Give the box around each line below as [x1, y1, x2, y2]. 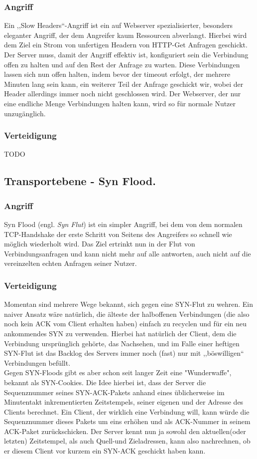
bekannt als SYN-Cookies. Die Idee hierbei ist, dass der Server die [4, 377, 206, 387]
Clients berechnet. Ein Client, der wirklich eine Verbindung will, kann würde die [4, 406, 250, 417]
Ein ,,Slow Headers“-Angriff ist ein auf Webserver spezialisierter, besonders [4, 20, 233, 30]
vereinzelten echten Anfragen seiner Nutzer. [4, 258, 137, 268]
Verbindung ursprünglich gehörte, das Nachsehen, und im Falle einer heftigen [4, 338, 240, 348]
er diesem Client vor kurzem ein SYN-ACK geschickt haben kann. [4, 446, 206, 456]
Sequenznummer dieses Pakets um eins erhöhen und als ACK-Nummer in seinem [4, 416, 251, 427]
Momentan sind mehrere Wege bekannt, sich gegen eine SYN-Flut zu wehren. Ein [4, 299, 253, 309]
